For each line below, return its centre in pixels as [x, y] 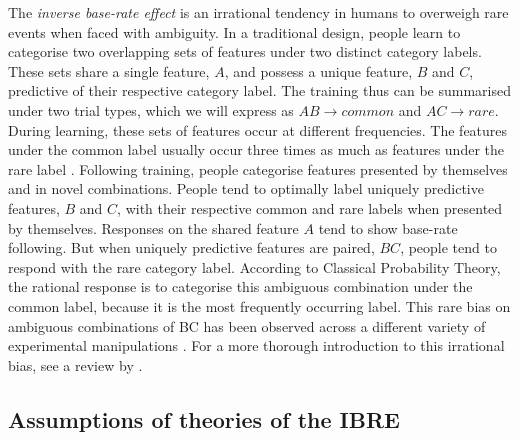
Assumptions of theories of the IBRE [204, 418]
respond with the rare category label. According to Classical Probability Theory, [254, 266]
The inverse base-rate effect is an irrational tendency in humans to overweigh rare [258, 12]
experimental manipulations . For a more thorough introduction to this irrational [256, 345]
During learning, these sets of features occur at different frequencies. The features [258, 129]
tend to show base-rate [388, 227]
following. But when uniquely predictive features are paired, [191, 247]
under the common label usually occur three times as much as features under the [256, 149]
